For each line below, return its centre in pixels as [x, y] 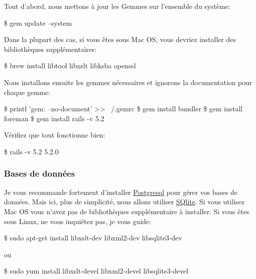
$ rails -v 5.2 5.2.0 [31, 151]
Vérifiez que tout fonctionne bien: [55, 135]
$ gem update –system [38, 23]
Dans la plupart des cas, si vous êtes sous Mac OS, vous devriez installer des [120, 39]
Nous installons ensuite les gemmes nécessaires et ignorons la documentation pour [128, 82]
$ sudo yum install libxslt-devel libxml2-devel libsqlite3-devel [96, 271]
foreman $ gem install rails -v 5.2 [54, 118]
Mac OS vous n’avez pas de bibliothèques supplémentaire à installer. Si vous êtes [127, 211]
